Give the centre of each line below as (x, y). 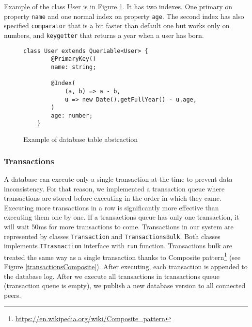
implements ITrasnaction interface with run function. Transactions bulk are (118, 246)
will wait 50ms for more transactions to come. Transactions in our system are (119, 226)
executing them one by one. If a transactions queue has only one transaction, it (122, 217)
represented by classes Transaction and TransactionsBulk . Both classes (112, 236)
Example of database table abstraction (81, 139)
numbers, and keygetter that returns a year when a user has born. (104, 35)
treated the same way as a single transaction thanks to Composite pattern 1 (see (122, 256)
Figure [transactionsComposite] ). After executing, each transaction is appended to (126, 267)
